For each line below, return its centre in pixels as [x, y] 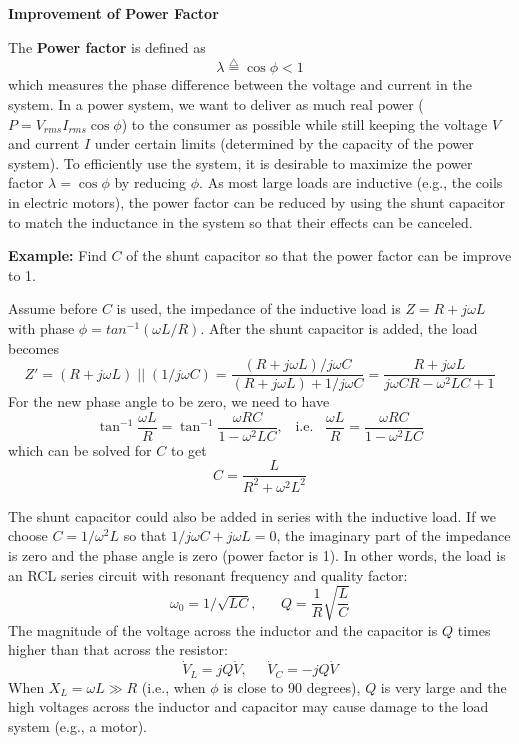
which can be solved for [80, 449]
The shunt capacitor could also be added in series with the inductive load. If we [252, 515]
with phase [41, 327]
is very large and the [443, 686]
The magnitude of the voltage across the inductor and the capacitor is [223, 629]
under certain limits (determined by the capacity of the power [284, 143]
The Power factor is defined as [107, 46]
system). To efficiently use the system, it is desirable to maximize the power [240, 162]
